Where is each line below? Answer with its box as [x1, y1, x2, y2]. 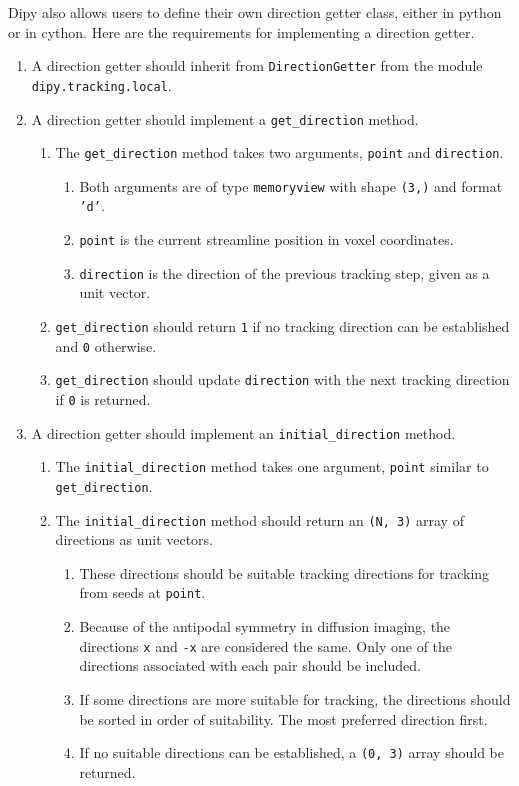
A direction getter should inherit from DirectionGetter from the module [31, 55, 483, 76]
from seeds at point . [79, 582, 206, 603]
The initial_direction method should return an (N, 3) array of [55, 509, 464, 530]
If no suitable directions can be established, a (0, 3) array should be [79, 742, 504, 763]
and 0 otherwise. [55, 335, 157, 356]
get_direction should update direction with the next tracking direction [55, 369, 510, 390]
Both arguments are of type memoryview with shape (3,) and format [79, 175, 503, 196]
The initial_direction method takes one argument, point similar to [55, 456, 489, 477]
